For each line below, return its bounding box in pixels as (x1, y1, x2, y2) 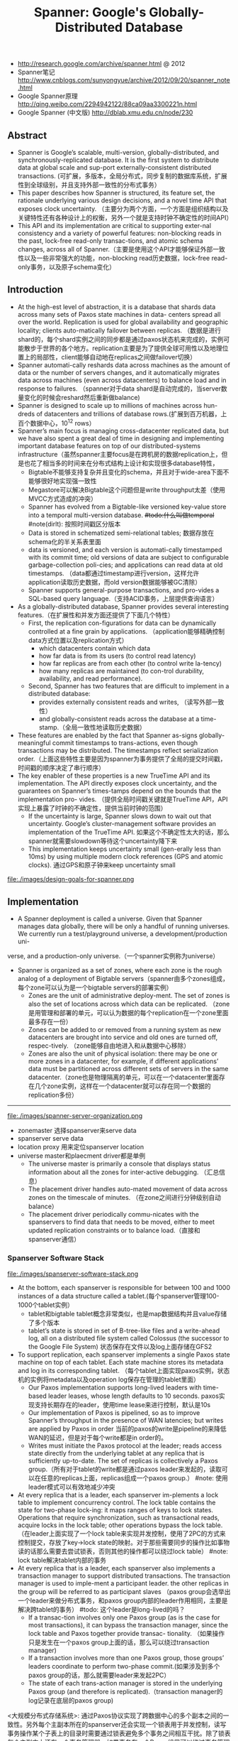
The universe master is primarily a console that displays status (28, 1159, 211, 1168)
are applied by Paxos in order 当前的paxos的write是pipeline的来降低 (28, 1424, 227, 1433)
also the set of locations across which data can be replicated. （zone (28, 999, 230, 1009)
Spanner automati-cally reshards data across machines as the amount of (17, 360, 230, 369)
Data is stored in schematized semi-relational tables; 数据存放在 (28, 528, 215, 537)
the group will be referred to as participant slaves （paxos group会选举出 (17, 1587, 231, 1595)
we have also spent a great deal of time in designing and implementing (17, 434, 225, 443)
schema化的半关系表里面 (28, 538, 101, 546)
